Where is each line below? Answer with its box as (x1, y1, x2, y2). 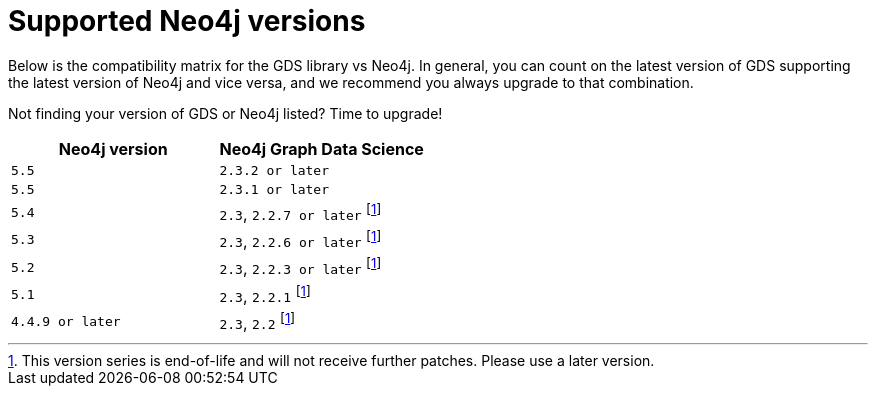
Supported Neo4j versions (8, 4, 366, 38)
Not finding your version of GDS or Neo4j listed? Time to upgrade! (8, 104, 443, 122)
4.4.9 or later (11, 314, 121, 330)
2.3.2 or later (219, 162, 330, 178)
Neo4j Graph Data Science (219, 138, 424, 159)
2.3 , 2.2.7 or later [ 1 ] (219, 200, 382, 225)
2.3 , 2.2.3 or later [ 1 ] (219, 255, 382, 279)
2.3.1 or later (219, 181, 330, 197)
